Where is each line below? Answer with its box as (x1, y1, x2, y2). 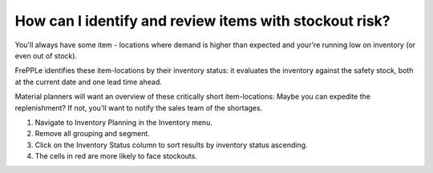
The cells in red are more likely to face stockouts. (34, 151, 198, 161)
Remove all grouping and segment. (34, 129, 150, 139)
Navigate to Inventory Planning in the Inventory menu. (34, 117, 212, 127)
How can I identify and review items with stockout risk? (14, 12, 391, 30)
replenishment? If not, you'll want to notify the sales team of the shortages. (14, 103, 263, 112)
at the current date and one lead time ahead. (14, 77, 162, 86)
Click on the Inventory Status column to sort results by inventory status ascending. (34, 140, 308, 150)
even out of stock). (14, 50, 78, 60)
